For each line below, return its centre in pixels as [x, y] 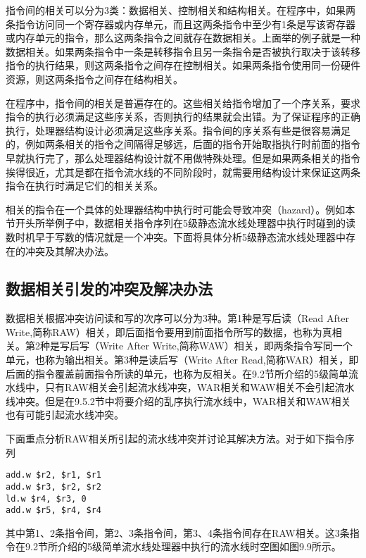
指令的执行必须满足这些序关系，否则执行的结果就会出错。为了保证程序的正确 [183, 117]
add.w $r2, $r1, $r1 [54, 475]
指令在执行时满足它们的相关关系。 [84, 186]
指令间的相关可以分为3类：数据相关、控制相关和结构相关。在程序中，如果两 [181, 10]
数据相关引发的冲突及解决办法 [109, 289]
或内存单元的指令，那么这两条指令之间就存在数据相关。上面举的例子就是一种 [183, 38]
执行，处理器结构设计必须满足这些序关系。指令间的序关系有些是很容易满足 [178, 130]
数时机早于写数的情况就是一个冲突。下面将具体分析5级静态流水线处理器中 [176, 236]
